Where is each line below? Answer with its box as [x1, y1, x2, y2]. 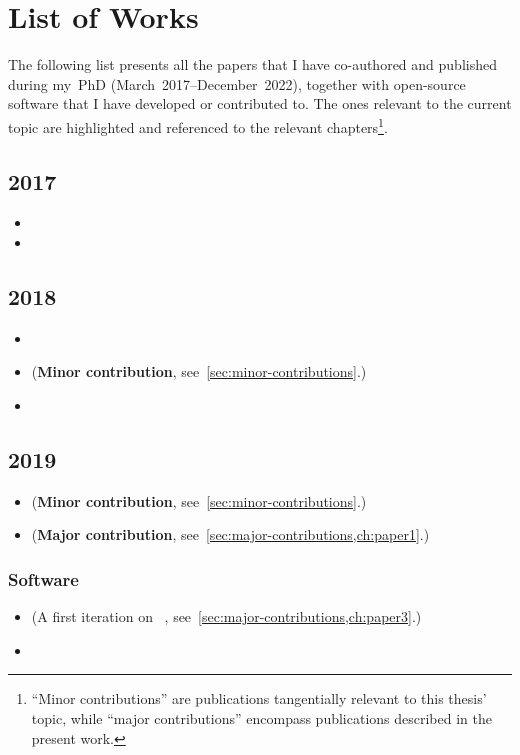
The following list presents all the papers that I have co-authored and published [8, 54, 497, 75]
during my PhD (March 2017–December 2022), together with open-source [8, 73, 466, 94]
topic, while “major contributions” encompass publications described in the [31, 707, 492, 728]
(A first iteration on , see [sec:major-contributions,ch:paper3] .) [31, 606, 422, 627]
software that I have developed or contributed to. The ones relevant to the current [8, 93, 512, 114]
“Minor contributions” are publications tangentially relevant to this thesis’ [31, 688, 487, 709]
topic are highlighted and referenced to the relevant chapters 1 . [8, 113, 388, 137]
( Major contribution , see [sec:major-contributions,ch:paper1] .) [31, 524, 430, 545]
